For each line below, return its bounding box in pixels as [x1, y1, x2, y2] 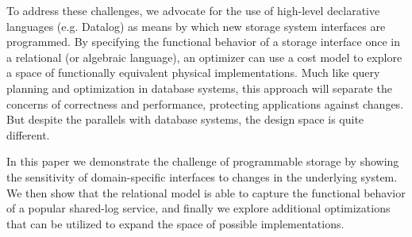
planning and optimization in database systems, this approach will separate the [6, 79, 392, 96]
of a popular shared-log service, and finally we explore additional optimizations [6, 200, 391, 216]
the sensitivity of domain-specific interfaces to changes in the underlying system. [6, 168, 398, 185]
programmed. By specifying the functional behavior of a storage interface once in [6, 33, 401, 50]
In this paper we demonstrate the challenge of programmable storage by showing [6, 153, 399, 170]
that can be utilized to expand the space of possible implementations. [6, 215, 345, 231]
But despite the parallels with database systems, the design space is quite [6, 111, 364, 128]
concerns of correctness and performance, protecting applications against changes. [6, 95, 404, 112]
